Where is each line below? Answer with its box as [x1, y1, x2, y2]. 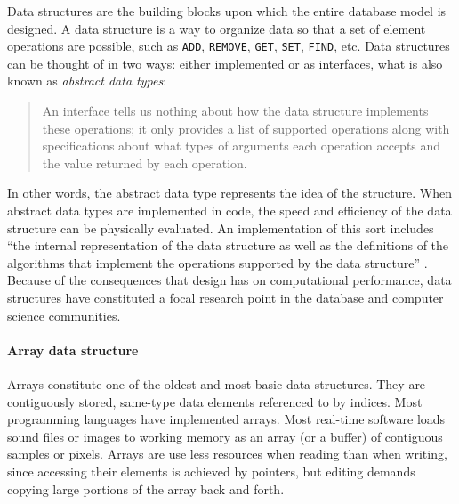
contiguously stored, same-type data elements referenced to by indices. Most [7, 392, 423, 411]
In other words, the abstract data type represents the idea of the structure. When [7, 183, 452, 202]
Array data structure [7, 340, 139, 359]
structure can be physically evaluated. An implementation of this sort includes [7, 218, 434, 237]
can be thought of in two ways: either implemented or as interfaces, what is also [7, 53, 443, 72]
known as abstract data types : [7, 71, 167, 90]
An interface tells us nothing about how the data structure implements [42, 102, 429, 120]
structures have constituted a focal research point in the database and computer [7, 288, 444, 306]
